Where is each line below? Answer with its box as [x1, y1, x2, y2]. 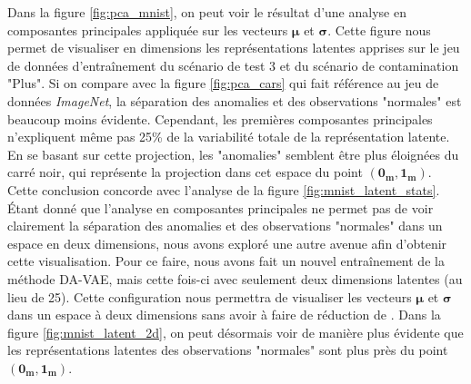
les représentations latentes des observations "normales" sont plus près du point [7, 340, 448, 359]
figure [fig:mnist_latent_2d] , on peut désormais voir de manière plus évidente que [7, 322, 464, 341]
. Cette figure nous [327, 20, 431, 39]
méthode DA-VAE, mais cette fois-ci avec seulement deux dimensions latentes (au [7, 269, 463, 288]
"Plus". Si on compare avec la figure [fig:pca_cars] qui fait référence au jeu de [7, 74, 439, 93]
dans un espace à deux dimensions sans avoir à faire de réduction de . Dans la [7, 305, 441, 324]
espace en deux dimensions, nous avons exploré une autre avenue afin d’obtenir [7, 233, 447, 252]
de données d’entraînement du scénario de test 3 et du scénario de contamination [7, 55, 459, 74]
